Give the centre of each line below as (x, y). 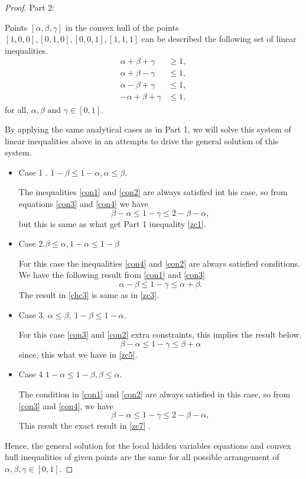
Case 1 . (33, 172)
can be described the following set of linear (219, 39)
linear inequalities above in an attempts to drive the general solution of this (142, 140)
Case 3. (32, 314)
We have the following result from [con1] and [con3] (112, 275)
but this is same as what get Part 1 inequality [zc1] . (112, 223)
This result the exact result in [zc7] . (84, 425)
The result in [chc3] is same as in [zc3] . (89, 295)
